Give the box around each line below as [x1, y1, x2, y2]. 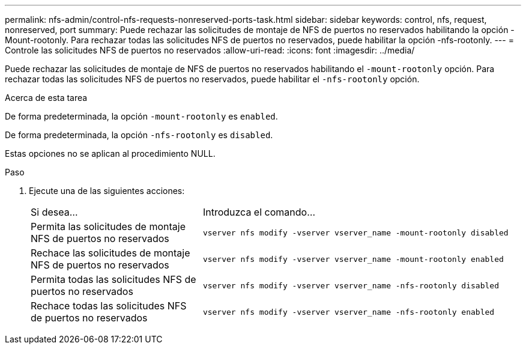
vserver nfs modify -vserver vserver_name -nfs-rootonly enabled [202, 307, 495, 317]
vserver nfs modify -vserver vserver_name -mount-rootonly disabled [202, 228, 509, 237]
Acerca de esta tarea [5, 93, 88, 103]
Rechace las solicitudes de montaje [31, 247, 190, 259]
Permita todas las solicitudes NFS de [31, 273, 196, 285]
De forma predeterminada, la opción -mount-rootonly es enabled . [5, 111, 278, 121]
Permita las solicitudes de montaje [31, 220, 186, 232]
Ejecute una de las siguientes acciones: [29, 186, 185, 196]
